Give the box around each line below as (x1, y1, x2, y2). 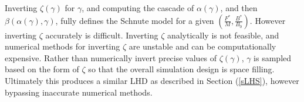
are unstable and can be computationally (129, 40, 276, 52)
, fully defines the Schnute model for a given (55, 14, 214, 26)
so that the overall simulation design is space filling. (88, 63, 275, 75)
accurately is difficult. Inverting (45, 29, 158, 41)
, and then (220, 2, 258, 13)
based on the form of (5, 63, 79, 75)
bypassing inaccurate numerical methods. (5, 86, 153, 98)
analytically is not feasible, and (167, 29, 279, 41)
